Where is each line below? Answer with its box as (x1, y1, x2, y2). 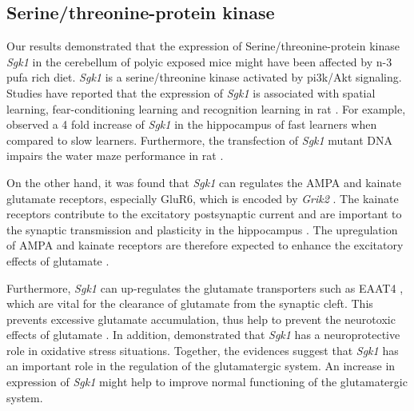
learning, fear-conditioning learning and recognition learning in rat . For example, (6, 100, 406, 117)
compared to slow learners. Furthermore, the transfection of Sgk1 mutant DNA (6, 131, 393, 148)
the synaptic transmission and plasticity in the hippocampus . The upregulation (6, 221, 398, 237)
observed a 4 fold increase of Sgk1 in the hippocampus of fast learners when (6, 116, 377, 133)
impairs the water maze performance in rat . (6, 147, 224, 164)
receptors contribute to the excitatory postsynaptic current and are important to (6, 205, 402, 222)
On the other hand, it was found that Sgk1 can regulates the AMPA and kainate (6, 174, 401, 190)
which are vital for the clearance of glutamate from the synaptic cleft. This (6, 295, 373, 312)
